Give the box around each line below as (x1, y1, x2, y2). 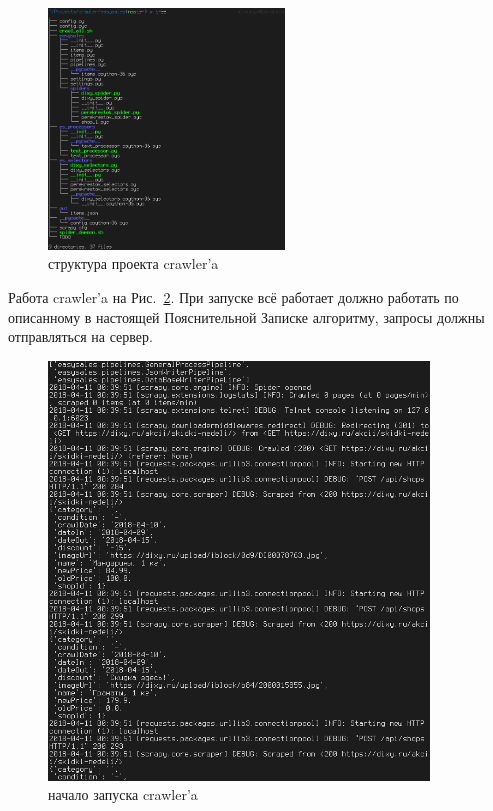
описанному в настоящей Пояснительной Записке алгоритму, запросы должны (8, 306, 485, 327)
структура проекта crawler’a (48, 253, 219, 274)
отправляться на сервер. (8, 326, 153, 347)
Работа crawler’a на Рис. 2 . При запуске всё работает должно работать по (8, 287, 459, 308)
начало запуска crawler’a (48, 784, 198, 805)
